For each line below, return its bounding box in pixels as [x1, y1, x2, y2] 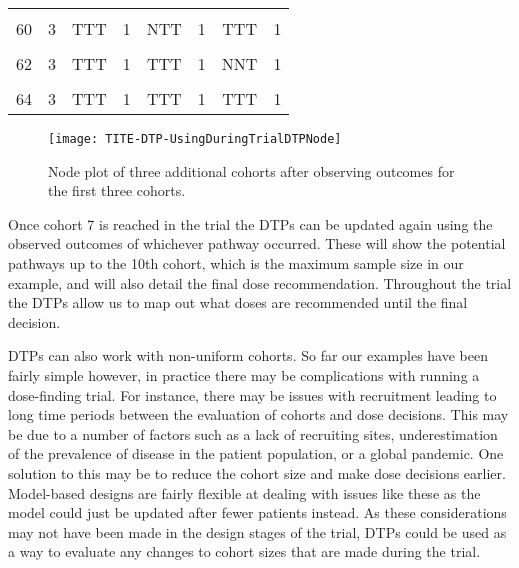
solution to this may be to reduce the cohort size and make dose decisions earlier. [8, 462, 506, 483]
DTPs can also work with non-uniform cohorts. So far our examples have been [8, 345, 489, 366]
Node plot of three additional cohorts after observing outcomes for [48, 160, 455, 181]
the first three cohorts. [48, 180, 186, 201]
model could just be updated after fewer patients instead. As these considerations [8, 502, 507, 523]
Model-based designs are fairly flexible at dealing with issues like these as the [8, 482, 481, 503]
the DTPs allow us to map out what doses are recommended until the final [8, 292, 468, 313]
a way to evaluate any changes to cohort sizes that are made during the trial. [8, 541, 481, 562]
